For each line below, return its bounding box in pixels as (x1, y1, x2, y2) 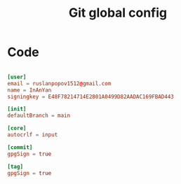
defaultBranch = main (7, 112, 71, 120)
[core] (7, 125, 27, 132)
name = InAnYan (7, 86, 52, 94)
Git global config (68, 5, 168, 21)
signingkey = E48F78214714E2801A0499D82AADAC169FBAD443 (7, 93, 174, 100)
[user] (7, 73, 27, 80)
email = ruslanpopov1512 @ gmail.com (7, 80, 112, 87)
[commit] (7, 143, 33, 151)
